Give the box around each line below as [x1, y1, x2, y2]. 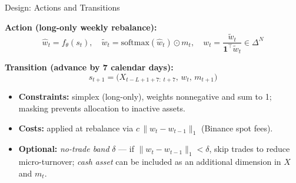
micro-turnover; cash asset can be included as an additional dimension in [18, 155, 281, 168]
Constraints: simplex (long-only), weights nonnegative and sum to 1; [18, 90, 272, 103]
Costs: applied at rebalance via [18, 121, 134, 134]
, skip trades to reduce [209, 143, 290, 155]
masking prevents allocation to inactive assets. [18, 101, 185, 114]
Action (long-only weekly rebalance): [5, 21, 157, 33]
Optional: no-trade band [18, 143, 109, 155]
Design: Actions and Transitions [5, 1, 120, 13]
